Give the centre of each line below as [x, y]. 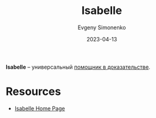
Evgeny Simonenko [102, 27]
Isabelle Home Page [40, 108]
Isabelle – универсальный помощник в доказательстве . [78, 67]
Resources [34, 92]
